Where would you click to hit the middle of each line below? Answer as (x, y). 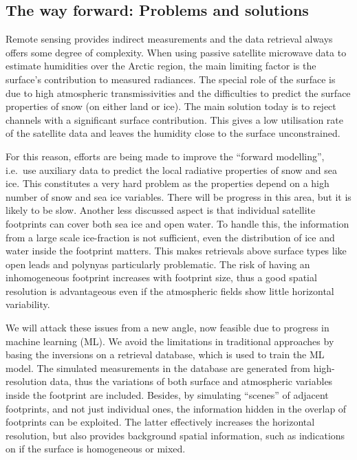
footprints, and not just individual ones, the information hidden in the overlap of (176, 408)
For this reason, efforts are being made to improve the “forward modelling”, (165, 156)
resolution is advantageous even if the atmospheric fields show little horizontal (170, 291)
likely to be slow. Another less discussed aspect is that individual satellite (161, 210)
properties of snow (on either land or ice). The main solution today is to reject (171, 106)
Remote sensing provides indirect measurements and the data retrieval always (169, 39)
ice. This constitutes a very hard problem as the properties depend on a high (167, 183)
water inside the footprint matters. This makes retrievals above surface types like (176, 251)
